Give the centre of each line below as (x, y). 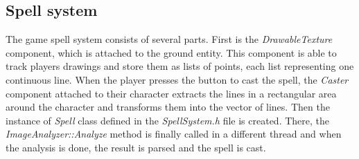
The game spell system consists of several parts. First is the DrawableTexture (169, 39)
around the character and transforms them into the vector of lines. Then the (168, 107)
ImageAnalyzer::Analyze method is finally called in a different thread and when (174, 134)
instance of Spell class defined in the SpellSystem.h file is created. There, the (168, 120)
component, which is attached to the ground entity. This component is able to (171, 52)
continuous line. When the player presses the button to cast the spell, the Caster (177, 79)
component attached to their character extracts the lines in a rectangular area (171, 93)
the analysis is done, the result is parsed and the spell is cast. (136, 147)
